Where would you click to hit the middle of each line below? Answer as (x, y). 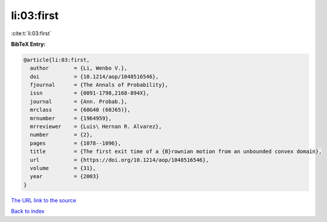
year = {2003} (65, 176)
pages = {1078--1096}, (76, 143)
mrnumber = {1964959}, (71, 118)
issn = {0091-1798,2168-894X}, (90, 93)
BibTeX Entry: (28, 44)
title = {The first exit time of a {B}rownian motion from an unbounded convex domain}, (176, 151)
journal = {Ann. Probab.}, (79, 101)
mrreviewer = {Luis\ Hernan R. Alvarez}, (96, 127)
